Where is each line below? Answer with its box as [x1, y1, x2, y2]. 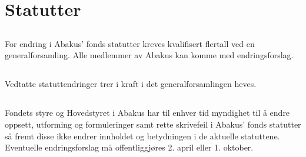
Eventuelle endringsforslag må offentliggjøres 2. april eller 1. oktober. [5, 141, 254, 153]
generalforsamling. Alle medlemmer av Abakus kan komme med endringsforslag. [5, 49, 294, 61]
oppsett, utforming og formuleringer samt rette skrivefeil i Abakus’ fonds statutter [5, 118, 301, 130]
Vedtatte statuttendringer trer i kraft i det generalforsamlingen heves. [5, 78, 257, 90]
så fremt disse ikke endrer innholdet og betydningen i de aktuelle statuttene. [5, 129, 280, 142]
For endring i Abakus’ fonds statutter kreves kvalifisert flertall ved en [5, 37, 255, 49]
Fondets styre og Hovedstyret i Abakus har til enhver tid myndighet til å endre [5, 106, 290, 119]
